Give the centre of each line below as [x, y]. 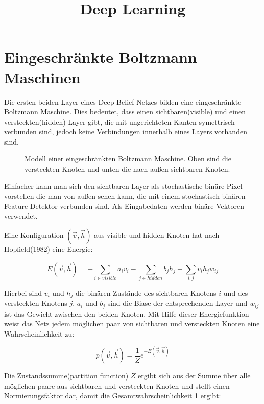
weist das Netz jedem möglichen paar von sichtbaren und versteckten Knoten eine [132, 324]
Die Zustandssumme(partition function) [66, 376]
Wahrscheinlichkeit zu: [39, 334]
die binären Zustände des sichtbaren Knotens [146, 292]
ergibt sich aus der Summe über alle [194, 376]
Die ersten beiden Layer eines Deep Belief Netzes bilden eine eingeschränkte [123, 101]
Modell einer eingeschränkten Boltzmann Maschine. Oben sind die [128, 159]
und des [236, 292]
